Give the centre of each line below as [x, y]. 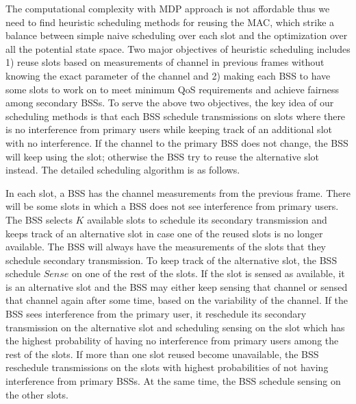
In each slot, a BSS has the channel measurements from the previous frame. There [178, 192]
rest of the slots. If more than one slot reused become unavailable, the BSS [162, 354]
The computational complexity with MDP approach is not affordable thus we [168, 8]
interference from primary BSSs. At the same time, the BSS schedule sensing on [173, 381]
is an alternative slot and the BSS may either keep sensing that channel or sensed [177, 286]
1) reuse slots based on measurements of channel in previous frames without [165, 62]
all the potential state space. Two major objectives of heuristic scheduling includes [178, 48]
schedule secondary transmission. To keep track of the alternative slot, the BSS [171, 260]
